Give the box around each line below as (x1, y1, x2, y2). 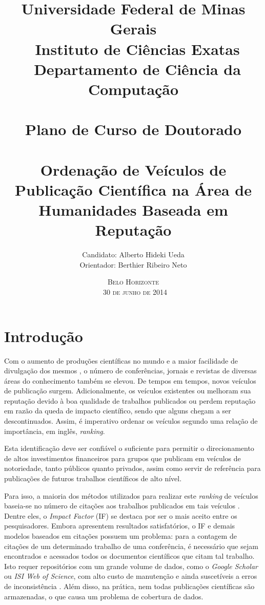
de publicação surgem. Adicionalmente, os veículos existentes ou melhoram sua (4, 385, 251, 396)
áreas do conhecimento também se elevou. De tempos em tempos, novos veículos (4, 375, 256, 386)
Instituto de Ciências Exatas (35, 38, 240, 59)
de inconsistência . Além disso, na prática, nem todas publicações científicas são (4, 580, 255, 591)
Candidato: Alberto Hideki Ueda (82, 249, 185, 260)
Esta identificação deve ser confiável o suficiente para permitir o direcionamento (4, 443, 254, 453)
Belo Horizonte (107, 276, 159, 287)
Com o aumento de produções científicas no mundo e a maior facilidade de (4, 355, 238, 366)
